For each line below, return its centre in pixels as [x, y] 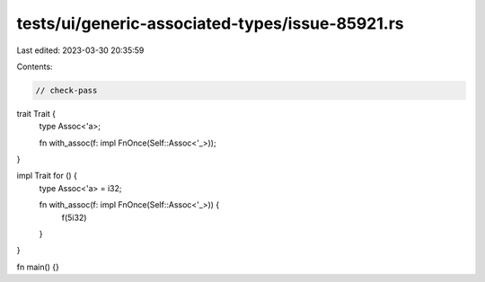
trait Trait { [36, 113]
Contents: [35, 66]
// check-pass [66, 90]
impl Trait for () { [47, 176]
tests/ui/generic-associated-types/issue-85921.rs [210, 23]
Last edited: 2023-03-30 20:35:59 [80, 50]
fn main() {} [38, 267]
